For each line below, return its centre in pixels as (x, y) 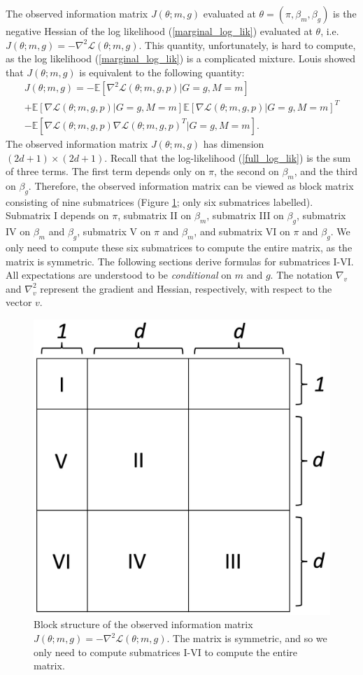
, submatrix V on (114, 231)
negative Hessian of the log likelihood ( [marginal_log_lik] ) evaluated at (159, 31)
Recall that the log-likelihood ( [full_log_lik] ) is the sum (230, 157)
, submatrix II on (155, 215)
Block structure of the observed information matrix (143, 624)
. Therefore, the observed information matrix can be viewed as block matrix (191, 185)
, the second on (247, 171)
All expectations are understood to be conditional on (119, 275)
